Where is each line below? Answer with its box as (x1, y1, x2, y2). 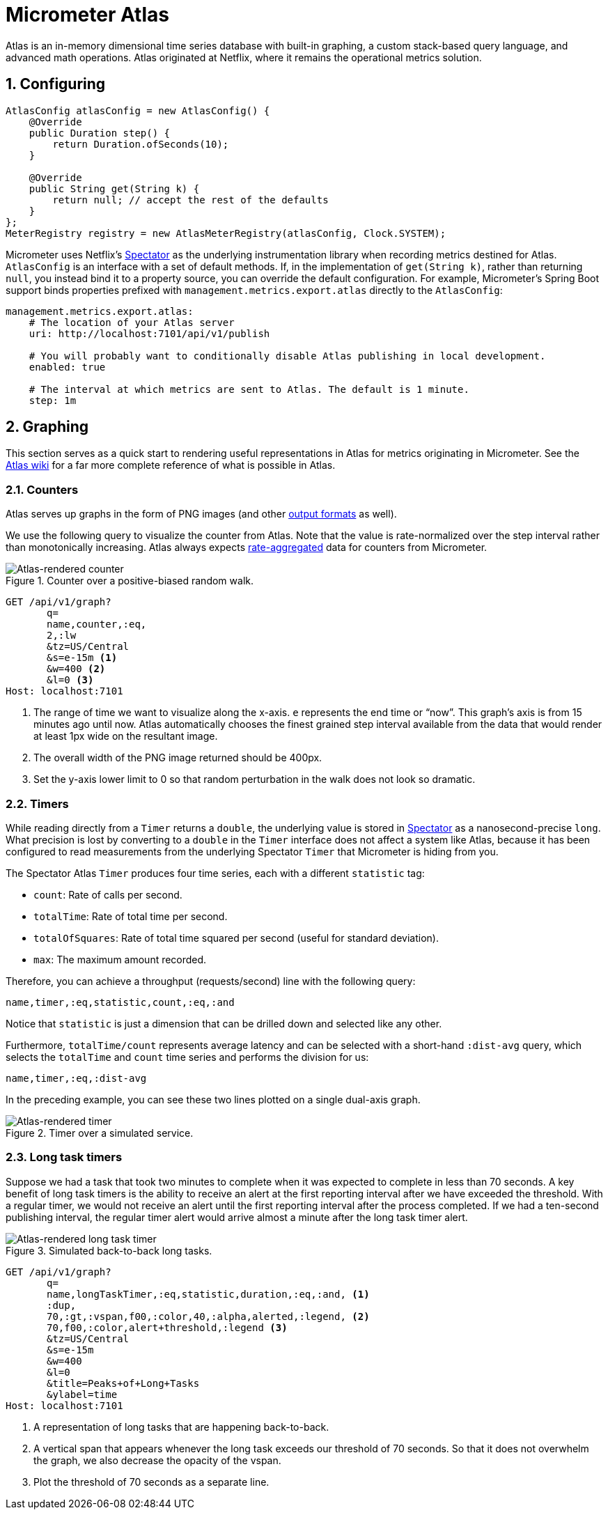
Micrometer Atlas (6, 3, 169, 26)
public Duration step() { (29, 127, 171, 139)
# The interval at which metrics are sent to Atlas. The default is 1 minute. (29, 383, 469, 395)
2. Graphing (6, 418, 89, 436)
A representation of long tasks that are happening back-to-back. (33, 1420, 329, 1433)
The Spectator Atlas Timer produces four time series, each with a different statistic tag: (6, 867, 425, 879)
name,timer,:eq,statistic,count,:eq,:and (6, 996, 235, 1008)
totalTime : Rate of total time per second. (33, 910, 228, 922)
